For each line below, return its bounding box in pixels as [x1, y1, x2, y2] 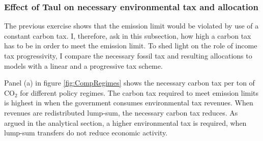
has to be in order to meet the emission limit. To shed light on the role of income [4, 40, 257, 51]
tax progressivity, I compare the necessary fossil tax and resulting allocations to [4, 50, 252, 61]
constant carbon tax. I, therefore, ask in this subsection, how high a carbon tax [4, 30, 251, 41]
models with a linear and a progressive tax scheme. [4, 60, 163, 71]
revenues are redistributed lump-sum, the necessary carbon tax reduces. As [4, 107, 238, 118]
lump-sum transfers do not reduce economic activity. [4, 127, 168, 138]
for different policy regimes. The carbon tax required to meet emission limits [20, 87, 259, 98]
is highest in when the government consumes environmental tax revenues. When [4, 97, 253, 108]
